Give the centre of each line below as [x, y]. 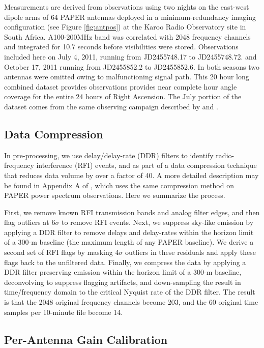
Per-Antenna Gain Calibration [86, 339]
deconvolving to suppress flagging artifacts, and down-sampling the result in [123, 282]
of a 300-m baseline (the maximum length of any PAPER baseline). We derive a [129, 242]
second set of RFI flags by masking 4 [62, 252]
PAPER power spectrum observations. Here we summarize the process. [115, 195]
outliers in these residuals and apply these [190, 252]
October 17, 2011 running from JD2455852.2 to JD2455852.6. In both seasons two [132, 66]
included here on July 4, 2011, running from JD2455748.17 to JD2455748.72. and [130, 56]
